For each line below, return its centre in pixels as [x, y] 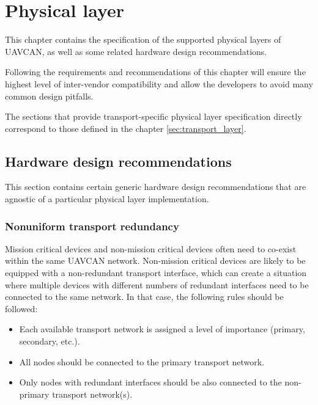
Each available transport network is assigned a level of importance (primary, [162, 329]
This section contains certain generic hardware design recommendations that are [156, 187]
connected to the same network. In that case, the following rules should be [144, 297]
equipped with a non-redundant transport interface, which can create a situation [156, 273]
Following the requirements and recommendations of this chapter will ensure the [155, 72]
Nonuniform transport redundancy [92, 226]
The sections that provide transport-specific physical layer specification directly [153, 116]
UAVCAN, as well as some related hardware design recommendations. [136, 51]
